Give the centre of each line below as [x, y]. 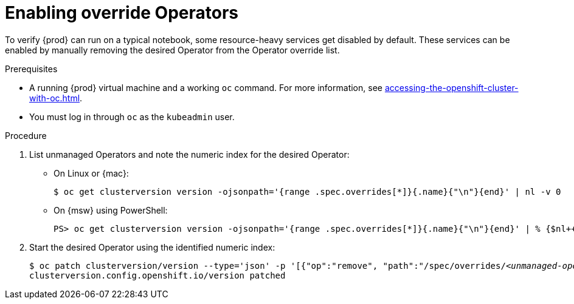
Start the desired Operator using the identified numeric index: [152, 247]
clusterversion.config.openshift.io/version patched [157, 275]
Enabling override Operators [122, 13]
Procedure [26, 135]
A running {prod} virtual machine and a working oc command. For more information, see [206, 87]
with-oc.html [55, 98]
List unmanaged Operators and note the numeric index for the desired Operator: [189, 154]
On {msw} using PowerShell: [111, 210]
